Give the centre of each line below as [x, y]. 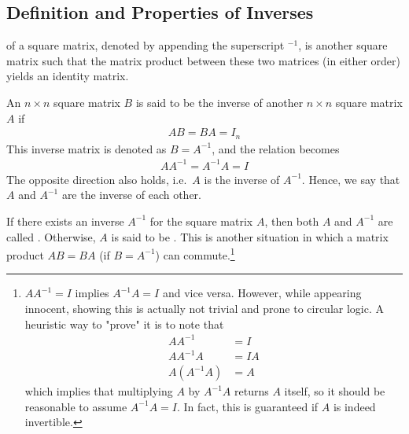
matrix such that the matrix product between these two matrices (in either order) [203, 60]
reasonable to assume [76, 406]
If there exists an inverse [65, 221]
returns [251, 391]
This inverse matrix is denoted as [87, 148]
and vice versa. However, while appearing [262, 293]
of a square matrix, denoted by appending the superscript [146, 45]
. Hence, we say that [351, 179]
